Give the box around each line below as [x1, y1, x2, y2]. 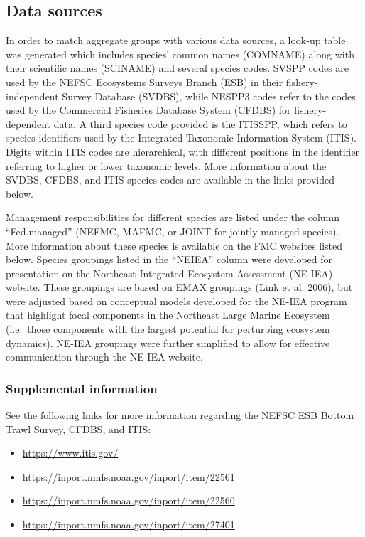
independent [6, 88, 59, 103]
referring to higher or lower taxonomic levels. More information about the [6, 158, 327, 173]
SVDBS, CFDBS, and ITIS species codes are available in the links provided [6, 172, 334, 187]
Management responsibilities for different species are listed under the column [6, 210, 340, 225]
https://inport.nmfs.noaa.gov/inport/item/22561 [22, 469, 235, 484]
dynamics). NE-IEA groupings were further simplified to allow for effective [6, 335, 330, 350]
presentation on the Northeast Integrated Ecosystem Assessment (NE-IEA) [6, 265, 333, 280]
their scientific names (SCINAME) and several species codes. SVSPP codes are [6, 60, 349, 75]
